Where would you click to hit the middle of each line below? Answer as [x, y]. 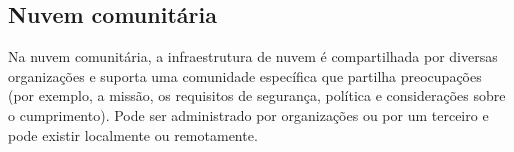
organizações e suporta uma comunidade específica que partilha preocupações [245, 75]
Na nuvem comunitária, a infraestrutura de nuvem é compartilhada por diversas [253, 56]
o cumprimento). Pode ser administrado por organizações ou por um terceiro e [248, 114]
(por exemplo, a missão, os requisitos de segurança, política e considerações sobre [257, 95]
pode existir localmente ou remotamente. [133, 134]
